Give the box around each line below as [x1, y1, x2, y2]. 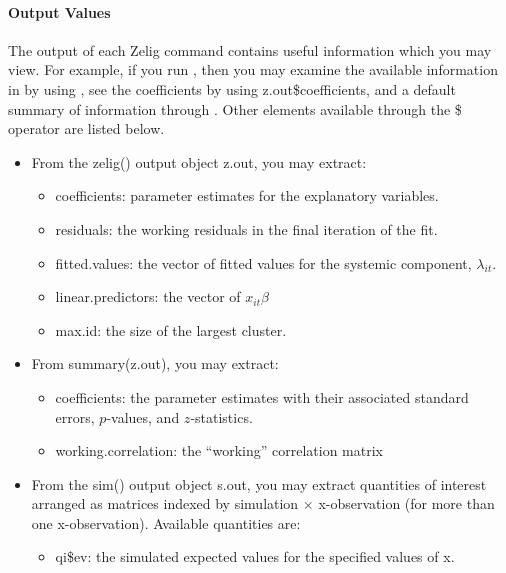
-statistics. [190, 406, 253, 427]
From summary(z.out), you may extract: [31, 353, 279, 374]
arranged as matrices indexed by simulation [31, 493, 299, 514]
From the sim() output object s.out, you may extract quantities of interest [31, 473, 487, 494]
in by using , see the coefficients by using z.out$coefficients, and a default [8, 78, 456, 99]
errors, [55, 406, 95, 427]
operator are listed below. [8, 118, 165, 139]
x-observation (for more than [318, 493, 495, 514]
